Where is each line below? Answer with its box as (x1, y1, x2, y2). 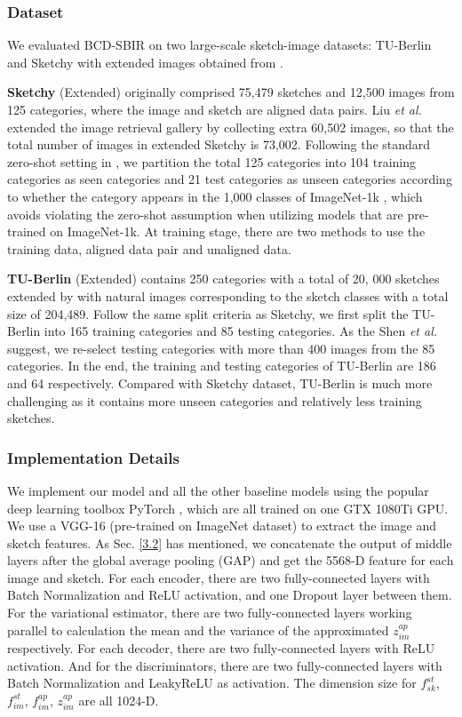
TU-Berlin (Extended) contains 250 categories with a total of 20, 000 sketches (7, 269, 440, 288)
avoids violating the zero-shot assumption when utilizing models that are (7, 204, 403, 223)
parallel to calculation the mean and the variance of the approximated (7, 620, 389, 639)
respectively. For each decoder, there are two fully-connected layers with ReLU (7, 639, 435, 657)
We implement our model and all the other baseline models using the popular (7, 481, 429, 499)
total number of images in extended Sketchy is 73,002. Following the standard (7, 135, 431, 154)
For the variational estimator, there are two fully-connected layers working (7, 603, 412, 622)
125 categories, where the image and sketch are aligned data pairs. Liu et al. (7, 100, 422, 118)
